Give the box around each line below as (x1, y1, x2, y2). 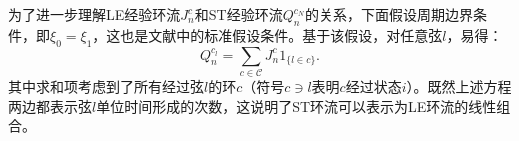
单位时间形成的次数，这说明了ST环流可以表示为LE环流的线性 (96, 95, 497, 116)
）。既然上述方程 (406, 75, 512, 96)
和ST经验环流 (194, 4, 283, 24)
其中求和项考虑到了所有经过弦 (8, 75, 204, 96)
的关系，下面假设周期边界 (304, 4, 473, 24)
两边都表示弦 (8, 95, 92, 116)
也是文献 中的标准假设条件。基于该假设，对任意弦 (120, 24, 443, 45)
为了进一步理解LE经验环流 (8, 4, 181, 24)
